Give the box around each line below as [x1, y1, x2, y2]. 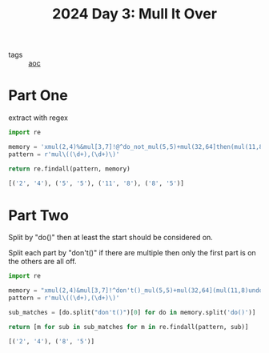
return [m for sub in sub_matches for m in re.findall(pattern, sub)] [8, 323, 249, 331]
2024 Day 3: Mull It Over [51, 5, 218, 23]
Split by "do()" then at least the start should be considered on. [8, 233, 214, 243]
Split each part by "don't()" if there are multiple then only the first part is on [8, 248, 256, 258]
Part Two [8, 206, 70, 224]
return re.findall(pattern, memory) [8, 165, 130, 173]
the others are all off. [8, 257, 78, 267]
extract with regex [8, 113, 68, 122]
